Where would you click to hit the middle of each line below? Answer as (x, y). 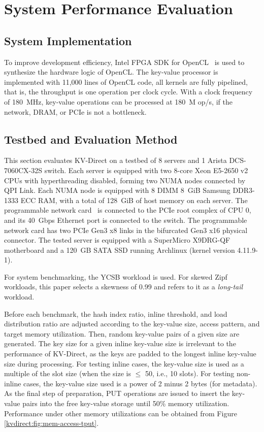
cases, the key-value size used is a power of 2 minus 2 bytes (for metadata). (140, 383)
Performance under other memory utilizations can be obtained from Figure (121, 413)
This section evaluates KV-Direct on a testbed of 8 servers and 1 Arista (115, 160)
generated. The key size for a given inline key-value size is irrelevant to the (120, 343)
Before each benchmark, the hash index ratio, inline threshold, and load (116, 313)
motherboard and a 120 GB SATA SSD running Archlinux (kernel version (120, 250)
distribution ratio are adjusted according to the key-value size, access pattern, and (132, 324)
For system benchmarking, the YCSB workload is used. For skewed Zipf (116, 276)
